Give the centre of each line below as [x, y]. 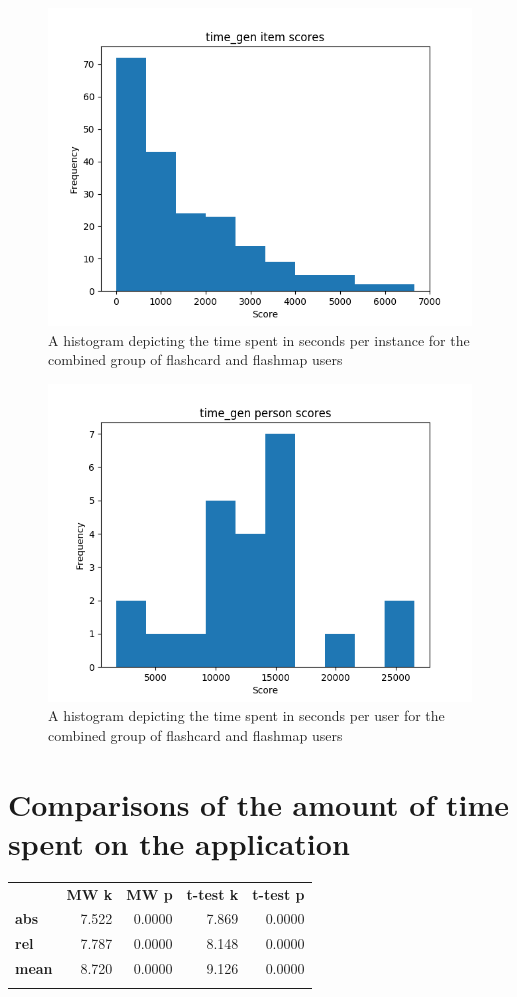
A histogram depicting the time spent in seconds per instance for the [259, 339]
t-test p [278, 893]
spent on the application [179, 842]
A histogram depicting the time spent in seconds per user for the [246, 715]
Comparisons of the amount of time [259, 803]
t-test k [212, 893]
